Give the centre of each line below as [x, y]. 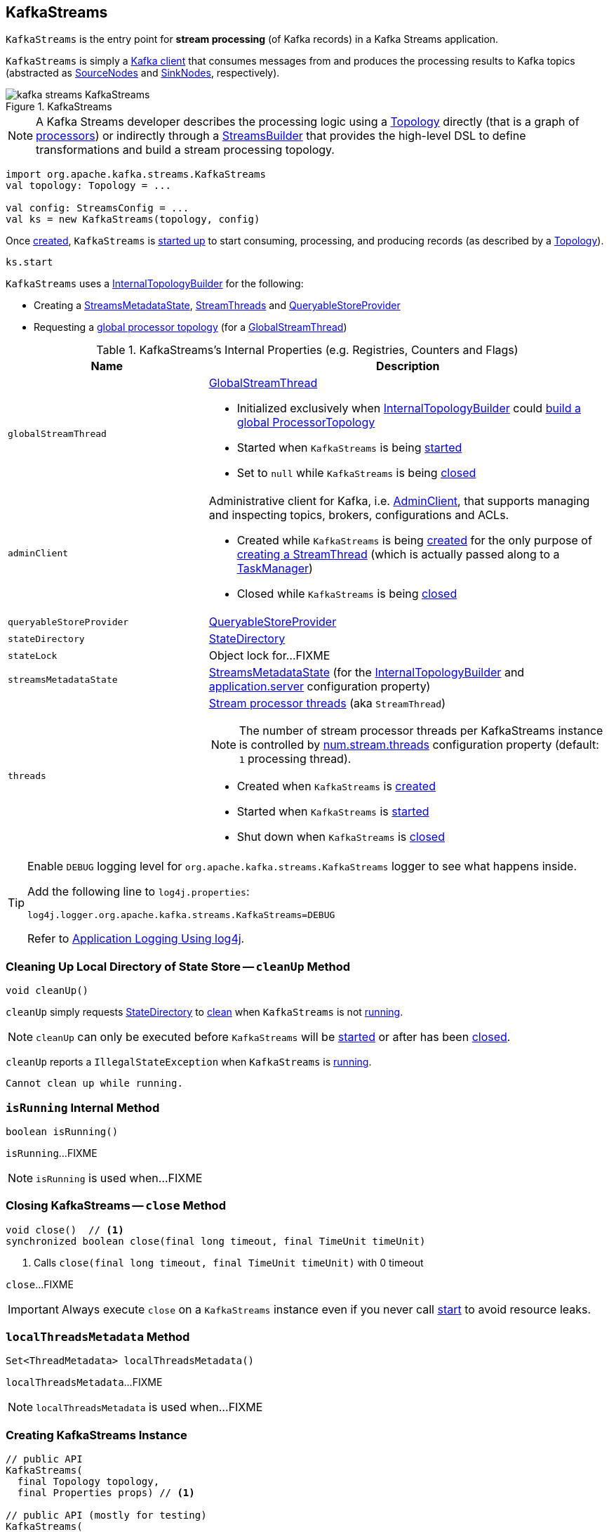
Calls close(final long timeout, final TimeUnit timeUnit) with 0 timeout [229, 1262]
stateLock [33, 655]
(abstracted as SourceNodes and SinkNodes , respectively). [143, 73]
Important [33, 1309]
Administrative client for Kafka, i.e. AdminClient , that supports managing [399, 501]
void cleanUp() [47, 991]
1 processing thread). [295, 759]
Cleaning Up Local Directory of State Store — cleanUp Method [178, 966]
